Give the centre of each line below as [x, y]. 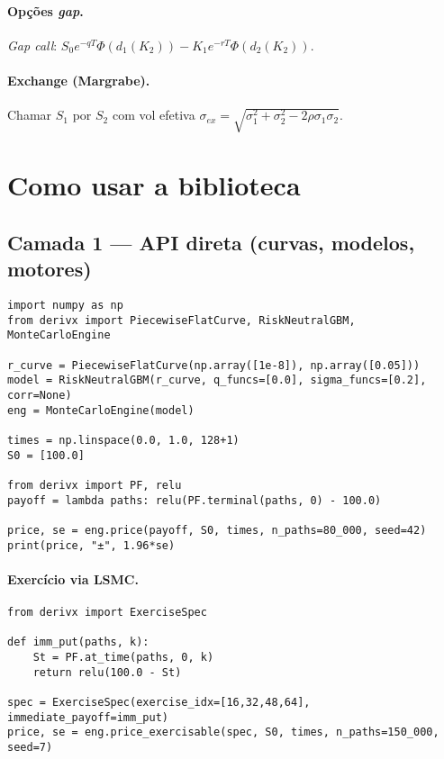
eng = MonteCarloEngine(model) [101, 410]
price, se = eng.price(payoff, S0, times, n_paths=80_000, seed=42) [217, 530]
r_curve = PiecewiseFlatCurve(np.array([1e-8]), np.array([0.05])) [214, 365]
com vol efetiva [154, 115]
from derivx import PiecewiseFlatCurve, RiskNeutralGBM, [181, 320]
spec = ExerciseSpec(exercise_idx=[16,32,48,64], [159, 702]
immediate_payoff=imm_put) [88, 717]
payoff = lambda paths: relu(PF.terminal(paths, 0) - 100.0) [195, 500]
